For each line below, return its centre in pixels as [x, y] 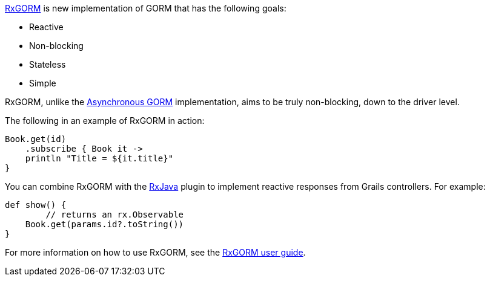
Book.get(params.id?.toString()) [104, 224]
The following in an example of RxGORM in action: [105, 121]
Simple [43, 83]
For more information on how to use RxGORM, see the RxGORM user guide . [155, 252]
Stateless [48, 64]
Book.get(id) [36, 139]
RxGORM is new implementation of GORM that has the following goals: [146, 8]
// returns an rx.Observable [115, 215]
